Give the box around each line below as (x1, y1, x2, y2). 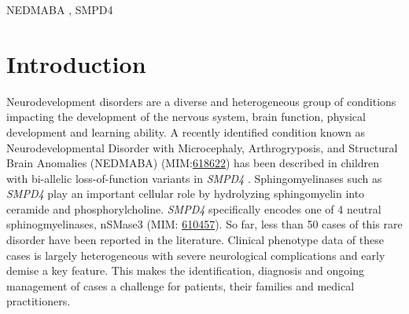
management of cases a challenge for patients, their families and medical (6, 277, 355, 294)
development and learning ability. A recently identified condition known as (6, 123, 365, 140)
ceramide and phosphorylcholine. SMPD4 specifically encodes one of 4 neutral (6, 200, 381, 217)
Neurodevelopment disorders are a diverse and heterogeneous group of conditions (6, 93, 396, 109)
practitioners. (6, 293, 71, 309)
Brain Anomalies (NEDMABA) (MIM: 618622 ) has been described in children (6, 155, 380, 171)
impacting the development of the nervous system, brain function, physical (6, 108, 366, 125)
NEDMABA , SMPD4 (6, 2, 113, 17)
